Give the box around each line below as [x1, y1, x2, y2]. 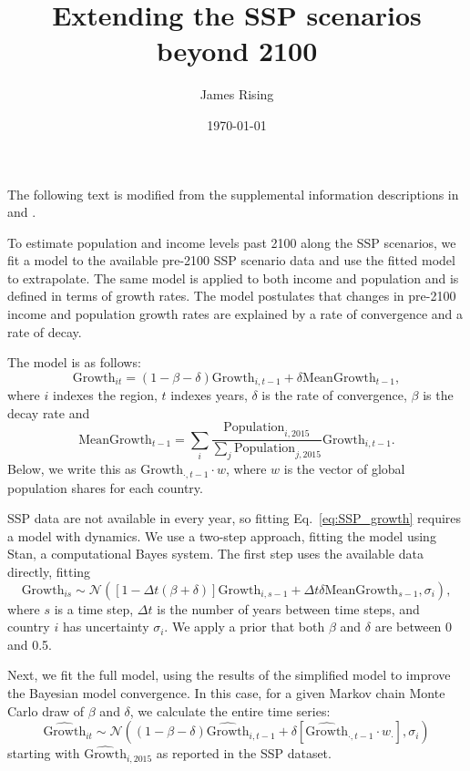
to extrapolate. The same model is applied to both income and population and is [7, 268, 459, 287]
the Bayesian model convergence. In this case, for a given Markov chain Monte [7, 683, 445, 702]
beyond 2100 [156, 32, 318, 69]
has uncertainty [62, 617, 149, 636]
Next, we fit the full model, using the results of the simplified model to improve [7, 665, 451, 684]
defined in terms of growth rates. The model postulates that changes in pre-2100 [7, 286, 456, 305]
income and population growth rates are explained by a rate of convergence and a [7, 304, 463, 324]
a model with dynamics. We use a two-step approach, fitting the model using [7, 526, 436, 545]
